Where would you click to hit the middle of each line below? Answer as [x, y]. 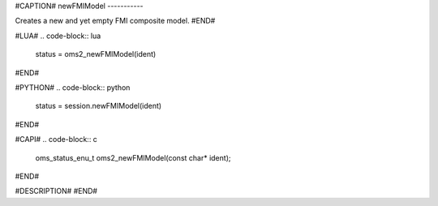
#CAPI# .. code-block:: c [56, 139]
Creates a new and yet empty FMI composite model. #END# [115, 21]
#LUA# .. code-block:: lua [58, 36]
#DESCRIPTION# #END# [56, 191]
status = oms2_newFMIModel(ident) [96, 54]
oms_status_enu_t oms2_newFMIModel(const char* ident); [133, 157]
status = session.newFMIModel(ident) [99, 106]
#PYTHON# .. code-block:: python [73, 87]
